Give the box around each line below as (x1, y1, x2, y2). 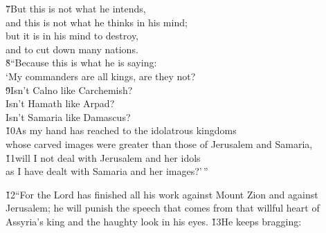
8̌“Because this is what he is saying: (6, 55, 157, 70)
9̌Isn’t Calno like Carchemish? (6, 82, 133, 97)
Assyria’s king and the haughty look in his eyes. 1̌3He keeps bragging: (6, 214, 302, 228)
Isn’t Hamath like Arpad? (6, 96, 115, 111)
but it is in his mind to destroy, (6, 28, 139, 43)
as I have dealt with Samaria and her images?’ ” (6, 164, 208, 178)
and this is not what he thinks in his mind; (6, 15, 188, 29)
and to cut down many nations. (6, 41, 138, 56)
